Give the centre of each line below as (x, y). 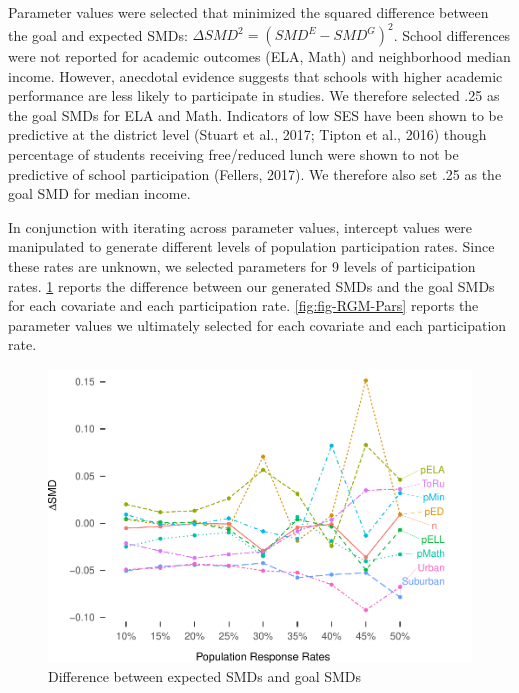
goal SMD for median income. (99, 193)
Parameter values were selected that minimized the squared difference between (248, 12)
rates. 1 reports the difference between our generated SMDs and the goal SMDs (251, 285)
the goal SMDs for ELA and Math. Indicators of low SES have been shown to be (255, 114)
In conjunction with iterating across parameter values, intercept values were (240, 226)
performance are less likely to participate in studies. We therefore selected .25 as (254, 95)
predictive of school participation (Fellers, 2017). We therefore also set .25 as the (255, 173)
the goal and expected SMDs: (98, 34)
